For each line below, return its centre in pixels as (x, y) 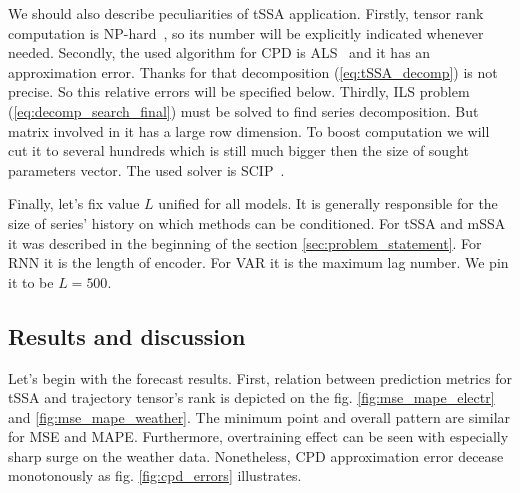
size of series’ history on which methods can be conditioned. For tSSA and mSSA (257, 222)
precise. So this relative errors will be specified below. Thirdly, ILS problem (239, 91)
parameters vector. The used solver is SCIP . (146, 169)
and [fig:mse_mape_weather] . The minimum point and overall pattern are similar (259, 416)
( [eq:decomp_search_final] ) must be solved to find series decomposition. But (243, 110)
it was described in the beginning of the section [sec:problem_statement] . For (245, 242)
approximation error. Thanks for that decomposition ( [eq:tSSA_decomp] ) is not (253, 71)
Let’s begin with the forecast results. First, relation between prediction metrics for (260, 377)
